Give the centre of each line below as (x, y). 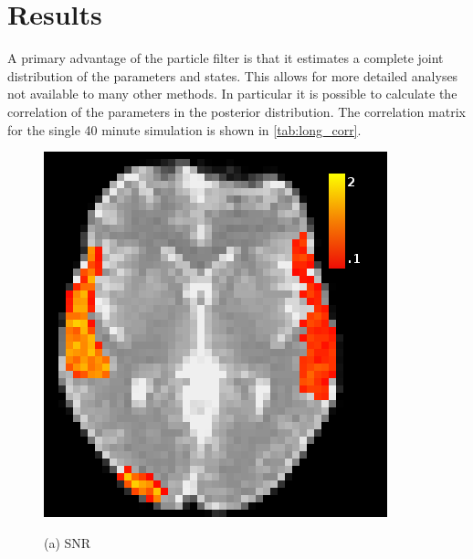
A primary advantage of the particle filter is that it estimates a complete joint (226, 58)
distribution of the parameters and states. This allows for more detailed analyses (233, 75)
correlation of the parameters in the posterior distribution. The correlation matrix (236, 111)
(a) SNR (68, 542)
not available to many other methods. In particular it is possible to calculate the (232, 94)
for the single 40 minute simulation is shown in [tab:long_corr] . (184, 129)
